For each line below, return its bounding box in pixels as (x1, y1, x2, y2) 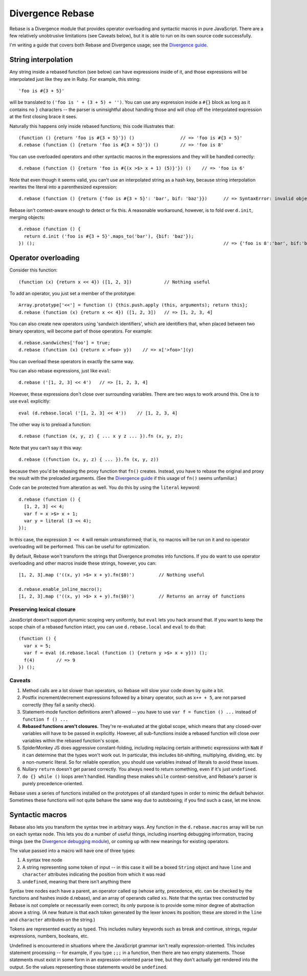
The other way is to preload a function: (9, 422, 92, 428)
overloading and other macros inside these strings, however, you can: (9, 560, 157, 566)
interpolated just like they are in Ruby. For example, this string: (9, 76, 141, 82)
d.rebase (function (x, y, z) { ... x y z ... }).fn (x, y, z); (18, 433, 184, 439)
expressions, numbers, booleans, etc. (9, 933, 89, 939)
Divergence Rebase (9, 8, 95, 19)
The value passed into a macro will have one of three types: (9, 848, 136, 854)
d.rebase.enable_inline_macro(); (18, 586, 102, 592)
